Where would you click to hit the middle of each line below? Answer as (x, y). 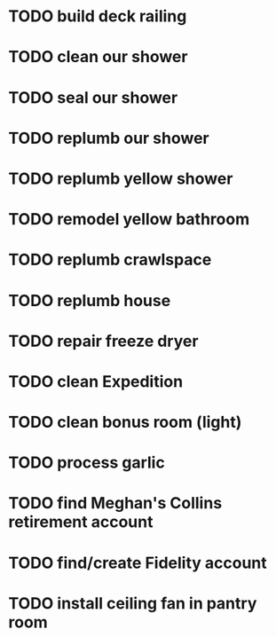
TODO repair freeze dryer (103, 341)
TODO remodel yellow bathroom (129, 220)
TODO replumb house (90, 300)
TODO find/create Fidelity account (138, 563)
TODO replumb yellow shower (121, 178)
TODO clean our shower (98, 57)
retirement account (81, 522)
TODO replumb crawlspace (110, 260)
